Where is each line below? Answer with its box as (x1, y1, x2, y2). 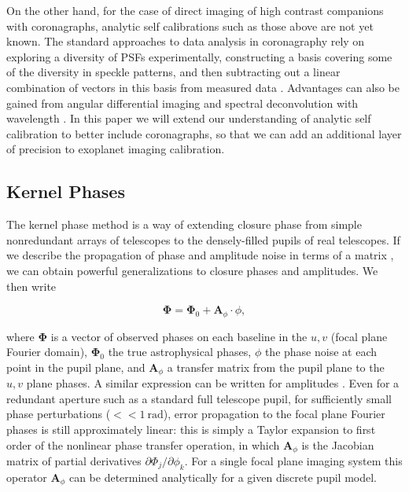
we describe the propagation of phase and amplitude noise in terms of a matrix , (6, 247, 394, 263)
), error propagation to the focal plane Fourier (163, 406, 385, 422)
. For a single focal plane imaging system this (184, 453, 403, 469)
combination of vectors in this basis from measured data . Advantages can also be (6, 79, 400, 95)
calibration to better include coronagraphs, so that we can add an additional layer (6, 125, 402, 141)
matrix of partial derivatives (6, 453, 142, 469)
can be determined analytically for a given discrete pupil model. (68, 468, 377, 485)
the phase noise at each (264, 343, 377, 360)
